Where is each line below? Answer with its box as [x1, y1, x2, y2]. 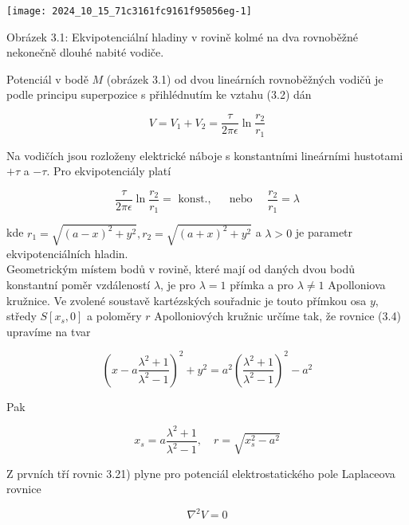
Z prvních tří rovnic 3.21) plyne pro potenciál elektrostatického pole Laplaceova [6, 464, 395, 481]
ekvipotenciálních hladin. [6, 245, 128, 261]
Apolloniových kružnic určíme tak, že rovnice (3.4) [154, 308, 401, 324]
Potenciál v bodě [6, 70, 88, 87]
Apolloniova [328, 276, 386, 292]
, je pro [160, 276, 196, 292]
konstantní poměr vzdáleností [6, 276, 151, 292]
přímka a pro [230, 276, 294, 292]
